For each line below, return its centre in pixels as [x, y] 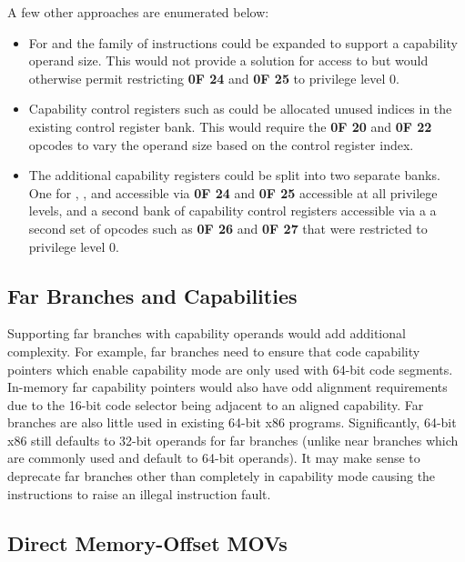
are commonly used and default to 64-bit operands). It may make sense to [214, 458]
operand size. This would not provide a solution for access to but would [228, 60]
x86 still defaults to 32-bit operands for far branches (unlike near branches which [233, 440]
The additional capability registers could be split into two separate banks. [234, 175]
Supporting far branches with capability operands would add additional [207, 333]
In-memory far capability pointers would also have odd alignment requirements [227, 387]
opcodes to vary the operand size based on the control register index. [221, 144]
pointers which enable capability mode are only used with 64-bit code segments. [230, 369]
